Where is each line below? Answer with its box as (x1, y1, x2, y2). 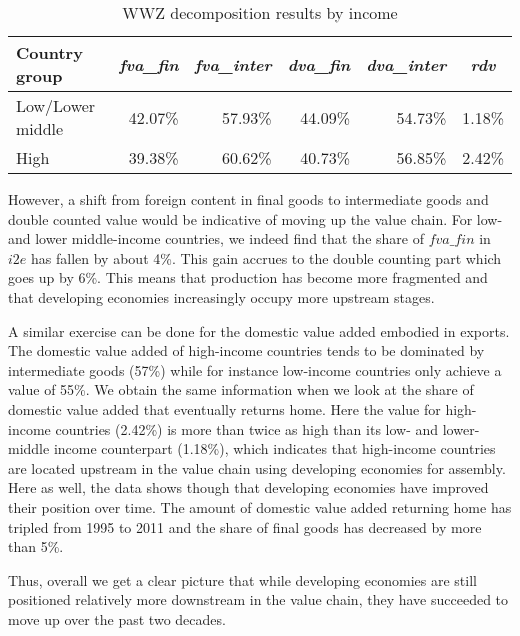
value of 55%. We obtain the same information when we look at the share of (8, 379, 474, 400)
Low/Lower (16, 94, 96, 117)
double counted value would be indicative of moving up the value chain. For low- (8, 208, 503, 229)
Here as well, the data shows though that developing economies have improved (8, 477, 489, 498)
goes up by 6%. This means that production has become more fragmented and (8, 267, 488, 288)
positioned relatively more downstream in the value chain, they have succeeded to (8, 589, 509, 610)
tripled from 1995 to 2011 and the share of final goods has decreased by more (8, 516, 482, 537)
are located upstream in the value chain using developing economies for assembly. (8, 457, 506, 478)
